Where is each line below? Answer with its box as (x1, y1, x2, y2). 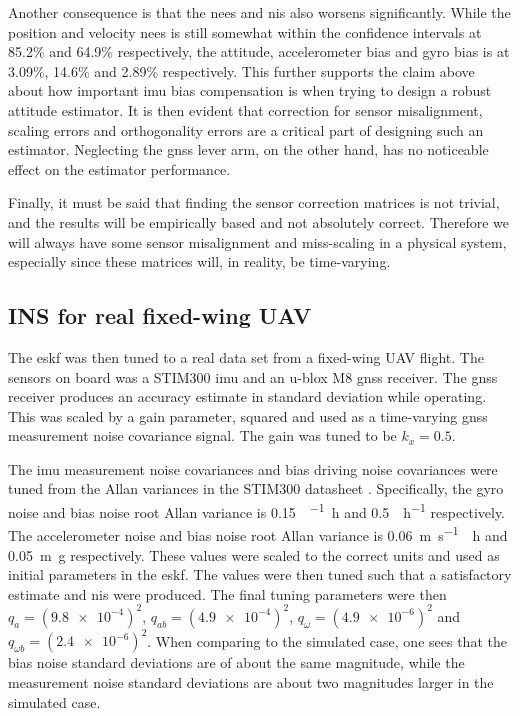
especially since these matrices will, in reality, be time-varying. (8, 251, 391, 272)
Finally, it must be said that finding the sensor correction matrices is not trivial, (8, 192, 500, 213)
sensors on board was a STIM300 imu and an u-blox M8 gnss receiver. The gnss (8, 366, 498, 387)
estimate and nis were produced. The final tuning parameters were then (8, 583, 447, 604)
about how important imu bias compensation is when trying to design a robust (8, 80, 492, 101)
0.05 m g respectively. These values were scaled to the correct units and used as (8, 544, 500, 565)
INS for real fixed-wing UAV (8, 300, 312, 331)
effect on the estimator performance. (8, 158, 231, 179)
